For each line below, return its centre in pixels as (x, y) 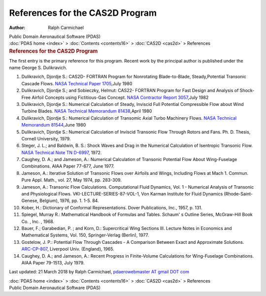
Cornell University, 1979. (46, 138)
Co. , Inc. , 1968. (38, 221)
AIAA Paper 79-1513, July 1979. (53, 263)
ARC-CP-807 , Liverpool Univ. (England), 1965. (68, 249)
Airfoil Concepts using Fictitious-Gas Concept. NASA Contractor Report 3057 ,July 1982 (120, 97)
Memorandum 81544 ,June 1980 (54, 125)
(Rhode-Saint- (238, 194)
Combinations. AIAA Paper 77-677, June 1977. (68, 166)
